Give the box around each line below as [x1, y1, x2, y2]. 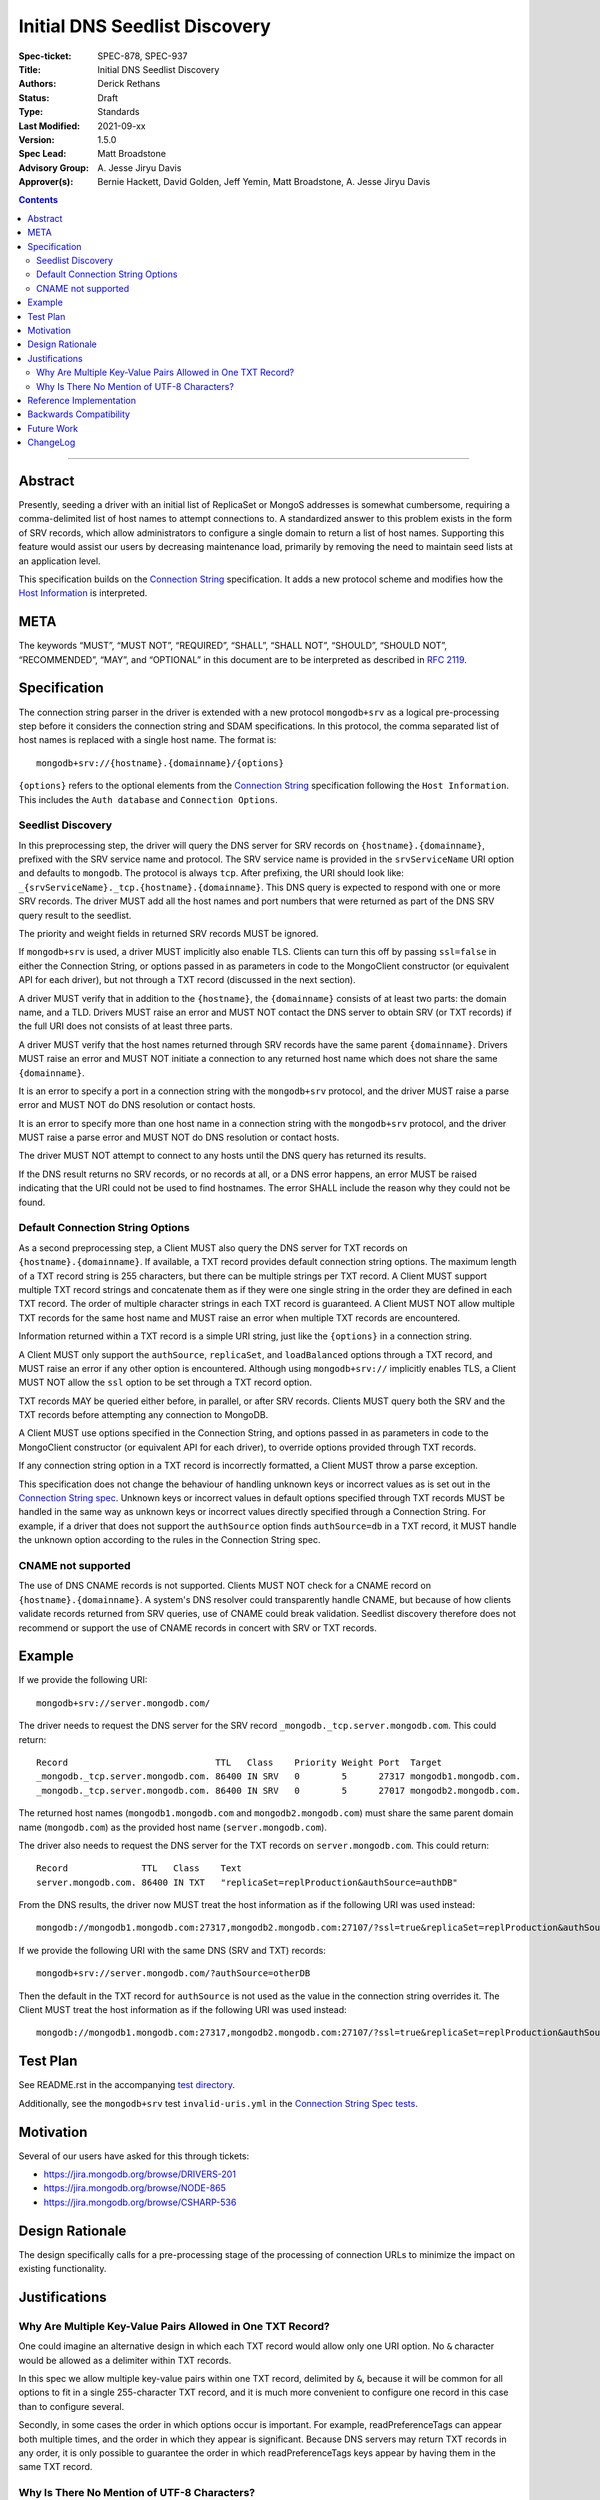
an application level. [18, 555, 101, 567]
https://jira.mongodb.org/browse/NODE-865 [43, 2182, 227, 2194]
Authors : [18, 78, 57, 90]
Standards [97, 106, 140, 118]
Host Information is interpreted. [18, 587, 148, 599]
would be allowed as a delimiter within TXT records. [18, 2354, 232, 2366]
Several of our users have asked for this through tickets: [18, 2150, 250, 2162]
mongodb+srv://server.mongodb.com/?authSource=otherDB [36, 1968, 311, 1979]
